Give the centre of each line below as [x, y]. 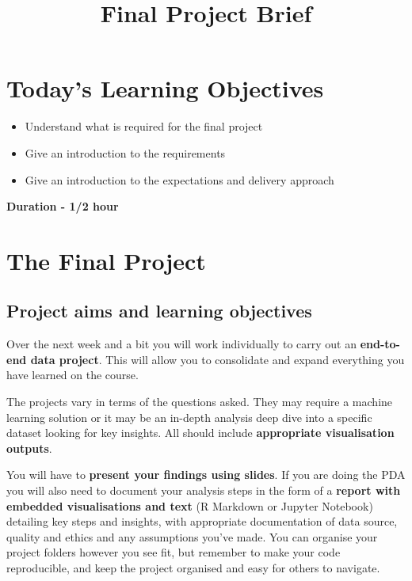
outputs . [29, 448]
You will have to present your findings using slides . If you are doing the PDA [206, 475]
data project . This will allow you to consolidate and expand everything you [217, 359]
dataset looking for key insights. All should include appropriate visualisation [200, 433]
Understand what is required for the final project [144, 126]
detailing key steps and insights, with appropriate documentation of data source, [202, 521]
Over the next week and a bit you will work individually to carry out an [181, 344]
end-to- [380, 344]
